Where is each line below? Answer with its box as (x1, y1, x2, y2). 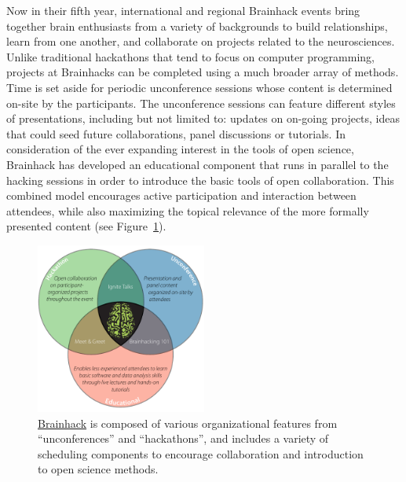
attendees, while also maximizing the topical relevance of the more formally (6, 202, 369, 219)
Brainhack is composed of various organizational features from (38, 414, 338, 431)
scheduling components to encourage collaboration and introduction (38, 445, 364, 462)
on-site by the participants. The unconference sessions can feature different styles (6, 94, 396, 111)
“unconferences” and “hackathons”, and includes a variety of (38, 430, 329, 447)
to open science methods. (38, 461, 159, 477)
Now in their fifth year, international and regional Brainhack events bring (6, 2, 360, 18)
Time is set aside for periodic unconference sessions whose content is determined (6, 79, 393, 95)
